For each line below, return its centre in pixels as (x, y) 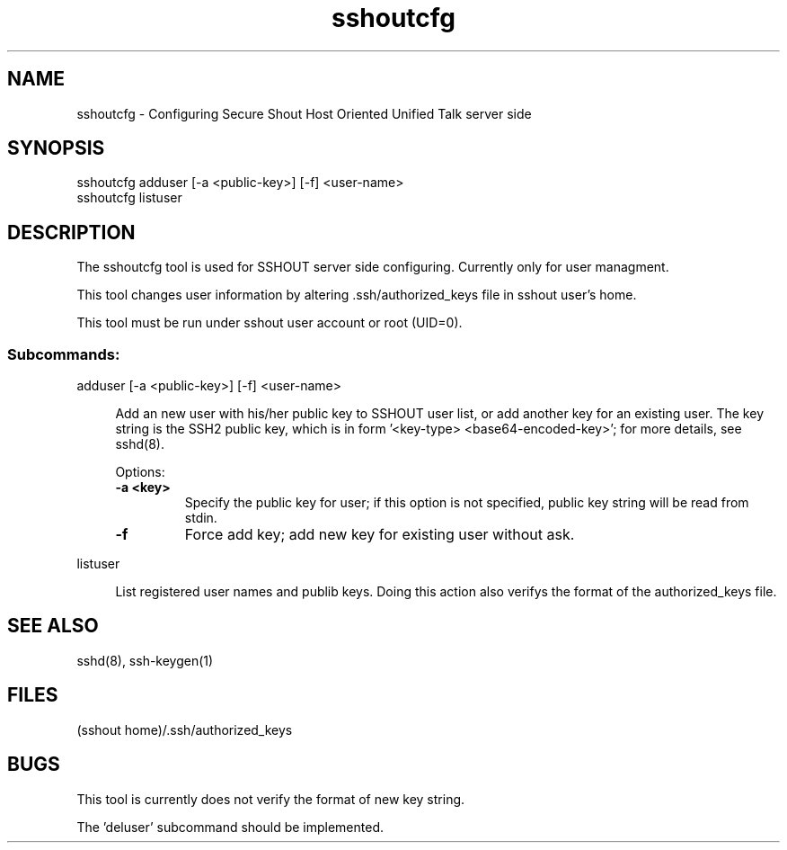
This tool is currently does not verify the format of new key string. (271, 799)
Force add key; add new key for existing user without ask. (380, 535)
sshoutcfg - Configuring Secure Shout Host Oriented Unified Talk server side (304, 113)
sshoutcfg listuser (129, 198)
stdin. (201, 518)
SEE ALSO (53, 626)
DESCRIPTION (71, 232)
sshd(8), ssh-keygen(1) (145, 660)
